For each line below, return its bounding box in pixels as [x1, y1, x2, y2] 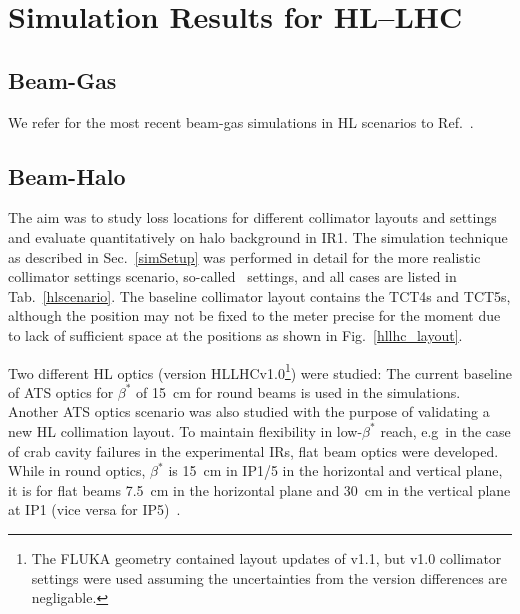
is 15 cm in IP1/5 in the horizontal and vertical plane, [168, 460, 503, 481]
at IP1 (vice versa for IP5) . [8, 499, 181, 520]
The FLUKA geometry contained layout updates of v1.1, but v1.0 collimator [31, 547, 502, 568]
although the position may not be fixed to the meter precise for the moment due [8, 305, 501, 326]
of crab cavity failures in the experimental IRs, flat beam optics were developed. [8, 440, 499, 461]
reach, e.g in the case [380, 420, 511, 441]
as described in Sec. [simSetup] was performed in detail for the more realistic [8, 246, 481, 267]
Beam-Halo [8, 160, 126, 191]
